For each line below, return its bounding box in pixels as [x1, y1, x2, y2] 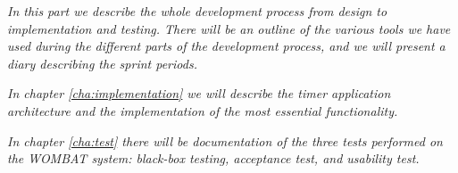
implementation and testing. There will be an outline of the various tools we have [7, 19, 451, 37]
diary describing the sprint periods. [7, 54, 197, 72]
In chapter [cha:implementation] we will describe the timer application [7, 84, 391, 103]
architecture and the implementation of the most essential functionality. [7, 101, 398, 119]
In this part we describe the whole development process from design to [7, 2, 387, 20]
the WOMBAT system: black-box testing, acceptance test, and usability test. [7, 149, 420, 168]
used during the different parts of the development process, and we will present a [7, 37, 446, 55]
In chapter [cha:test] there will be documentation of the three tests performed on [7, 131, 443, 150]
